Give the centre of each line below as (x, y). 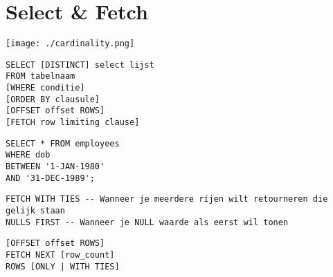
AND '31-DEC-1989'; (50, 178)
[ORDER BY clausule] (53, 99)
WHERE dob (28, 155)
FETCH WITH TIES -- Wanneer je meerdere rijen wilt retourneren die (167, 199)
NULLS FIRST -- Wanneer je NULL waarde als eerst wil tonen (147, 222)
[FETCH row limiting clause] (73, 123)
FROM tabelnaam (40, 76)
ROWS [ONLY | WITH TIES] (63, 266)
